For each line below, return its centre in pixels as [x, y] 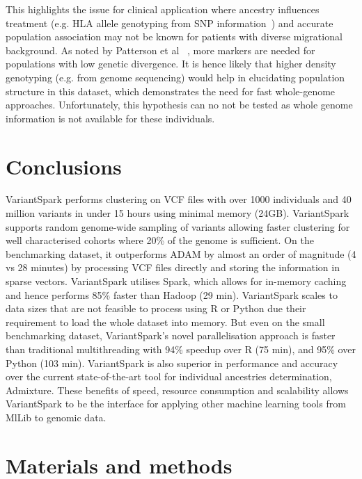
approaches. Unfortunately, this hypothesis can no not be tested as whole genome [179, 105]
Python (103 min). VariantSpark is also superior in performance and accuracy [172, 363]
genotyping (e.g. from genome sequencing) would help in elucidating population [175, 77]
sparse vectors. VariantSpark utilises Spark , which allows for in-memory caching [176, 281]
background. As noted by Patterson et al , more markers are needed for [160, 50]
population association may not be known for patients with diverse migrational [174, 36]
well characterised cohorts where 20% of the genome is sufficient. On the [160, 240]
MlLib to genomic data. [56, 417]
